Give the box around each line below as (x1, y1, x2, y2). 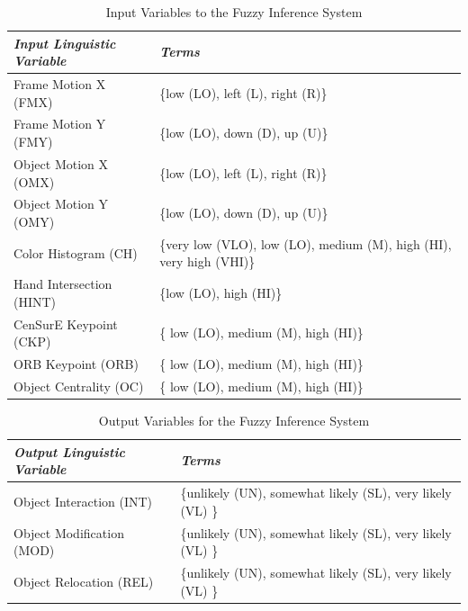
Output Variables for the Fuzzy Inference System (98, 411, 370, 430)
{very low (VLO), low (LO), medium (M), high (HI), (159, 234, 452, 253)
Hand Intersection (13, 274, 112, 293)
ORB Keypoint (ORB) (13, 355, 139, 373)
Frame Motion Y (13, 114, 106, 133)
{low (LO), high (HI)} (159, 283, 283, 302)
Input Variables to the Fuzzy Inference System (105, 3, 363, 21)
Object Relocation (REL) (13, 571, 154, 590)
